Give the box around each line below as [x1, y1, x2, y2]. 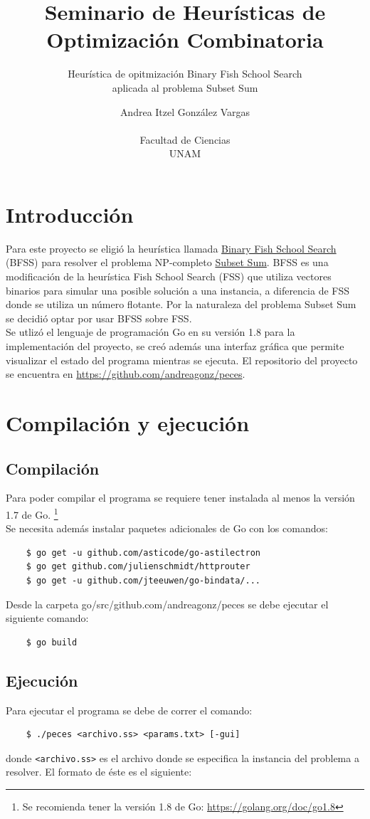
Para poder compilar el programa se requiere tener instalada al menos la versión [6, 490, 355, 505]
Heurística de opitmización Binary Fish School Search [68, 66, 302, 81]
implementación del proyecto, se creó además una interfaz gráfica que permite [6, 338, 344, 353]
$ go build [26, 637, 78, 648]
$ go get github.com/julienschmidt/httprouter [26, 561, 250, 572]
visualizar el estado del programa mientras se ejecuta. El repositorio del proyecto [6, 352, 358, 367]
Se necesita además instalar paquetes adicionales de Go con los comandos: [6, 521, 328, 536]
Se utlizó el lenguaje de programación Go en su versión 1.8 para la [6, 324, 295, 339]
